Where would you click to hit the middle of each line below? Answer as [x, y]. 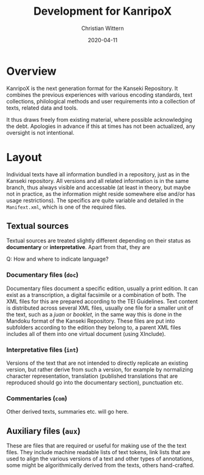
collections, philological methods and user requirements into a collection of [101, 101]
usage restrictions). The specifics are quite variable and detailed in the [95, 200]
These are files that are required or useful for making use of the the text [97, 446]
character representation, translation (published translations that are [92, 376]
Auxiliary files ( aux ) [43, 431]
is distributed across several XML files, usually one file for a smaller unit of [100, 308]
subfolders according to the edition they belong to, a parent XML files [94, 327]
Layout [24, 157]
